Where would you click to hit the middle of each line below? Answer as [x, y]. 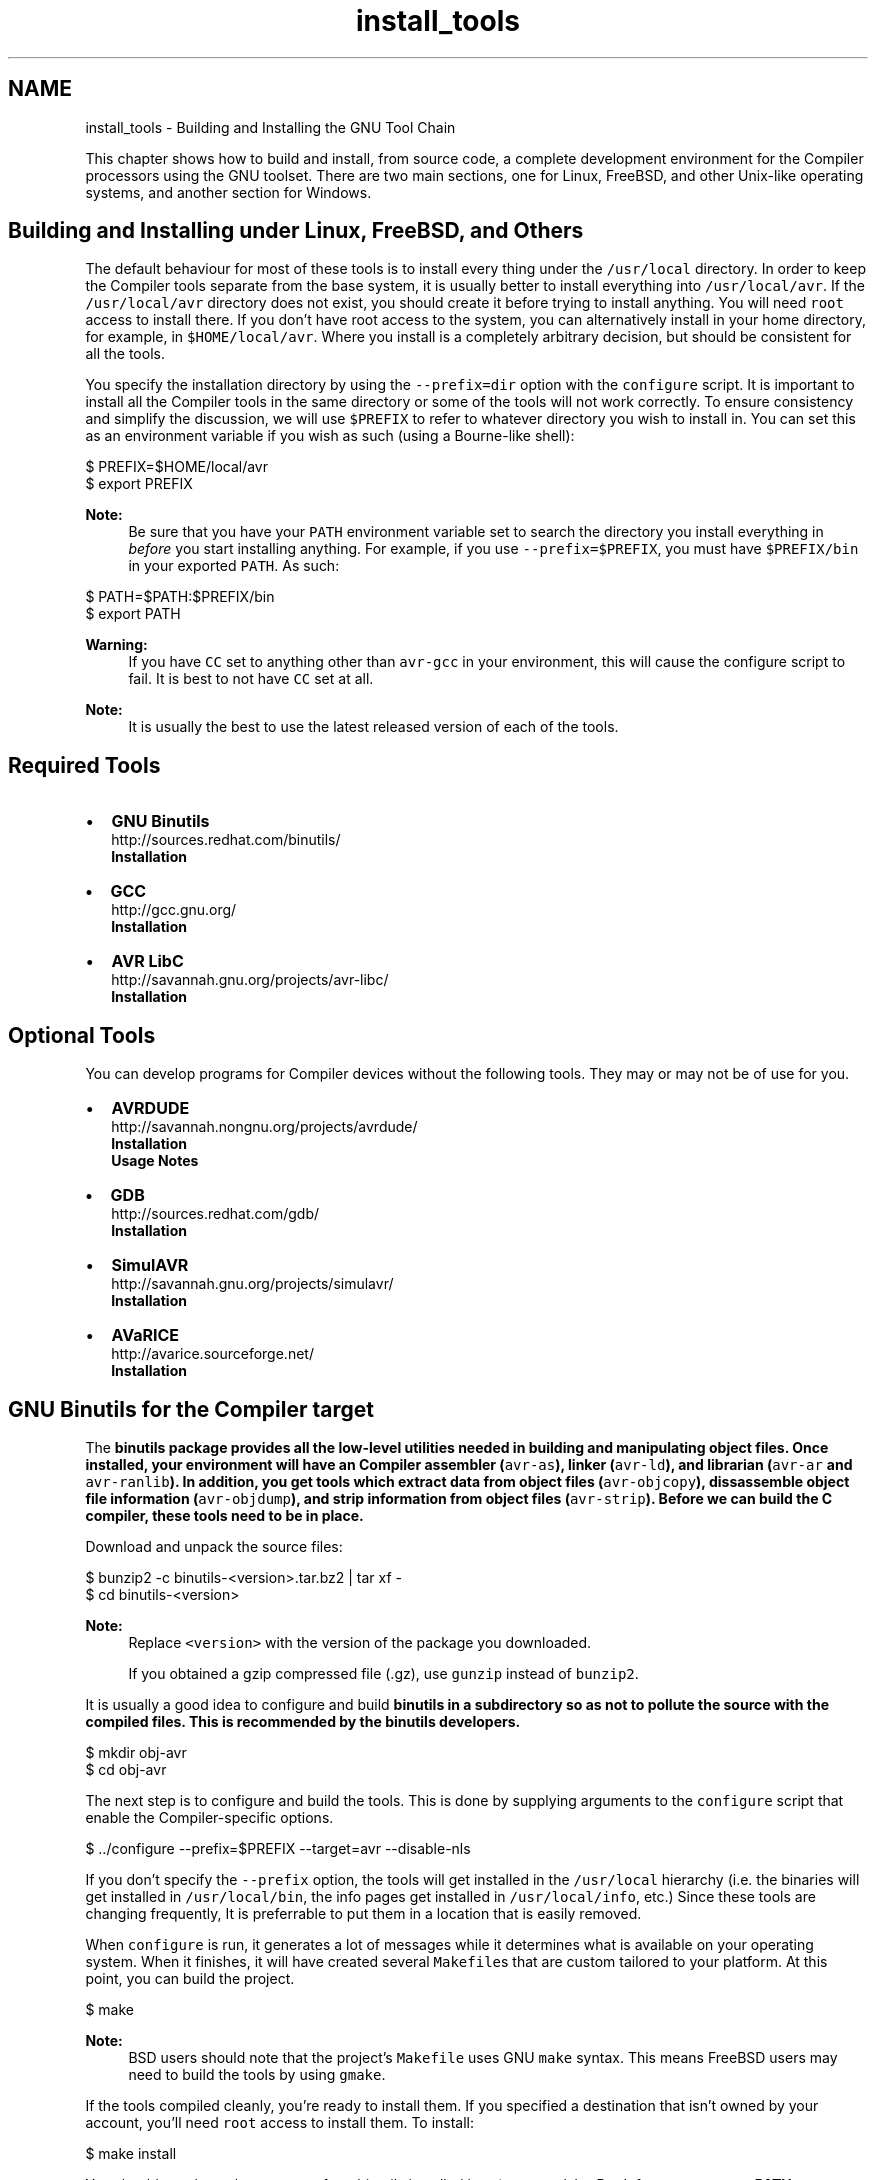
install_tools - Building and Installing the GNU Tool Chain [270, 127]
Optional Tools [82, 1035]
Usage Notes [155, 1161]
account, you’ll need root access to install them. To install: [280, 2122]
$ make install [131, 2153]
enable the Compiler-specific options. [209, 1817]
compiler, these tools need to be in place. [224, 1515]
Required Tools [84, 765]
